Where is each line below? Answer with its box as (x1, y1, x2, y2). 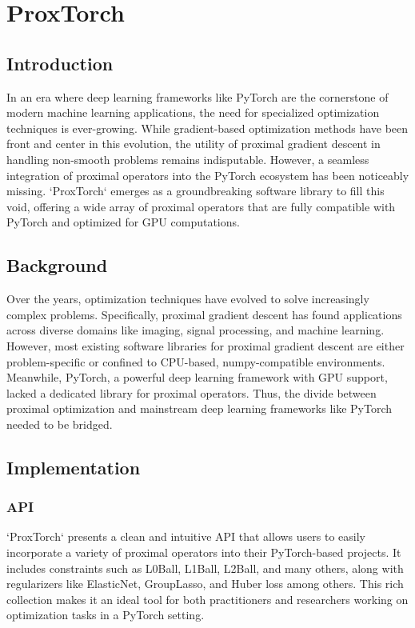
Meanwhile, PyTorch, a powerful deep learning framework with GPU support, (6, 369, 388, 386)
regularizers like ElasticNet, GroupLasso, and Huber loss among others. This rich (6, 575, 404, 592)
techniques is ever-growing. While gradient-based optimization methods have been (6, 119, 409, 136)
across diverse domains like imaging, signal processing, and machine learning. (6, 322, 385, 338)
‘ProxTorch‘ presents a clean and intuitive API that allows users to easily (6, 528, 365, 545)
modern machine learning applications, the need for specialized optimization (6, 104, 380, 121)
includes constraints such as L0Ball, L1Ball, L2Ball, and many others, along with (6, 559, 404, 576)
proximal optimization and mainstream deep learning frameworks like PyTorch (6, 400, 393, 417)
